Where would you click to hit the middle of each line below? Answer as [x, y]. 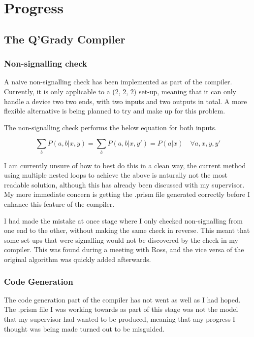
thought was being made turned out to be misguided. [84, 328]
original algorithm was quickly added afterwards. [78, 259]
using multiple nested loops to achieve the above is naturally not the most [116, 175]
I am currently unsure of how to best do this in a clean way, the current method [125, 165]
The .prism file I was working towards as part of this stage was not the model [121, 309]
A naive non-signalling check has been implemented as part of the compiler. [118, 82]
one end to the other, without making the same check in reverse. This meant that [127, 230]
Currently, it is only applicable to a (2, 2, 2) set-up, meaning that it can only [120, 91]
